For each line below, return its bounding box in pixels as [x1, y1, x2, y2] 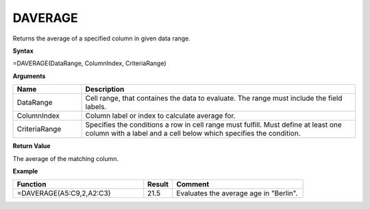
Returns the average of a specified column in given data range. [12, 34, 191, 42]
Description [85, 84, 125, 94]
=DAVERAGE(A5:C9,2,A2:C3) [16, 188, 111, 198]
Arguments [12, 72, 46, 80]
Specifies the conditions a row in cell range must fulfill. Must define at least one [85, 120, 342, 130]
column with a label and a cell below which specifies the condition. [85, 129, 301, 138]
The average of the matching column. [12, 154, 119, 162]
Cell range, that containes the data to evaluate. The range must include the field [85, 93, 343, 103]
